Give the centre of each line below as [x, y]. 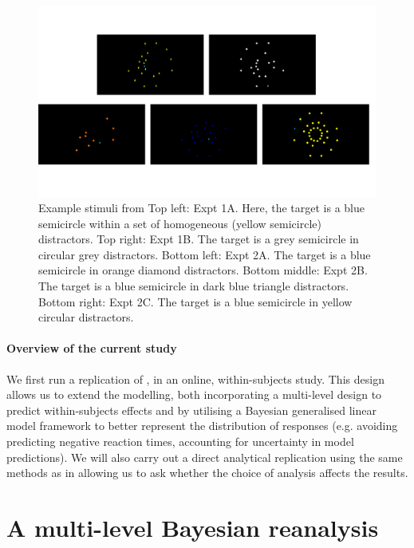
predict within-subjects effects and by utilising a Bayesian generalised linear [191, 410]
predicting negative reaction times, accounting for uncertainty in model [180, 442]
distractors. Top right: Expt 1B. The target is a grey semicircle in [199, 239]
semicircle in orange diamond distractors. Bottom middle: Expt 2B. [203, 270]
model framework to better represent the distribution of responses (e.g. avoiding [202, 426]
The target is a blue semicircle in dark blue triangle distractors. [194, 286]
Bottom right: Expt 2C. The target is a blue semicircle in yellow [195, 301]
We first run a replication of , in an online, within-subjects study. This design [195, 378]
